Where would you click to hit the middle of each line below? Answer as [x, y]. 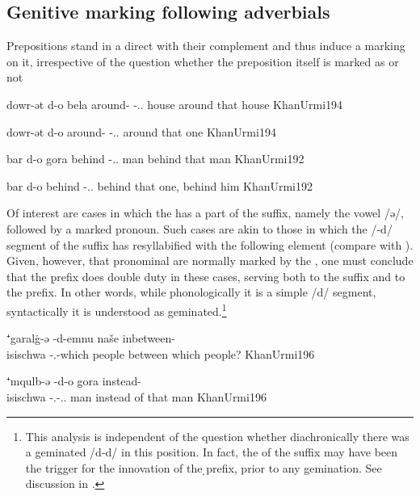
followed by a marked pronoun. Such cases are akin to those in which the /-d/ [199, 228]
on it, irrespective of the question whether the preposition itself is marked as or [203, 61]
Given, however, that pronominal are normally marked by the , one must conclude [210, 261]
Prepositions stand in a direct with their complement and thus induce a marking [206, 46]
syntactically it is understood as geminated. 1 [117, 309]
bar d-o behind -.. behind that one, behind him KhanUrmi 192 [160, 185]
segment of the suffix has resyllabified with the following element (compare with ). [210, 244]
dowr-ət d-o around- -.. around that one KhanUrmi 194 [141, 131]
